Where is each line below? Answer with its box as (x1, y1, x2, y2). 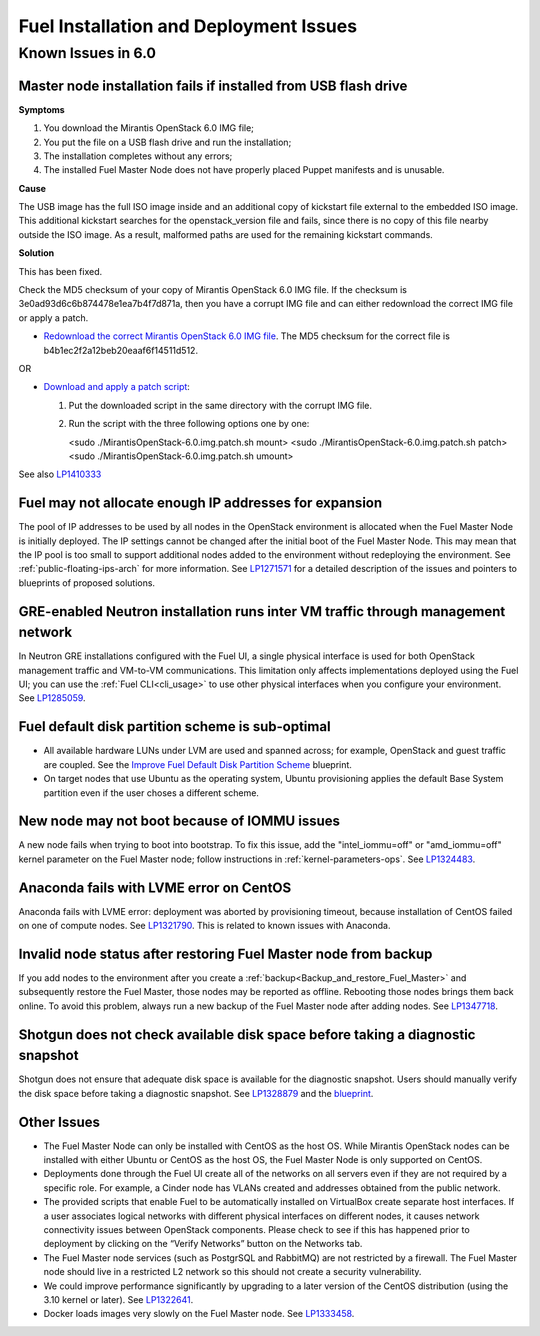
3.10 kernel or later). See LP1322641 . (43, 1293, 194, 1305)
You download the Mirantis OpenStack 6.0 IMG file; (43, 122, 255, 134)
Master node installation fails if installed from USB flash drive (18, 77, 408, 94)
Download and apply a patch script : (43, 381, 190, 393)
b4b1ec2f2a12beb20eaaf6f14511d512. (43, 344, 199, 356)
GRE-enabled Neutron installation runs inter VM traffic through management (18, 603, 506, 620)
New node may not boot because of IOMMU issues (18, 813, 340, 830)
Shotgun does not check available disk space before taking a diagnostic (18, 1026, 476, 1043)
